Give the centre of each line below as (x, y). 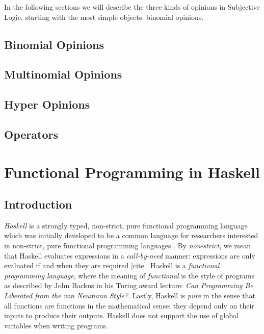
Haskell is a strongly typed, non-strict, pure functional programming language (126, 225)
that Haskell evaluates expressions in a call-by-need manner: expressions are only (130, 255)
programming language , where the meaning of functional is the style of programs (129, 275)
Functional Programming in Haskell (132, 172)
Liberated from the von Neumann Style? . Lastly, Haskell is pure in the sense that (130, 296)
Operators (31, 134)
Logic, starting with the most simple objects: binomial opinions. (104, 17)
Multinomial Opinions (63, 74)
